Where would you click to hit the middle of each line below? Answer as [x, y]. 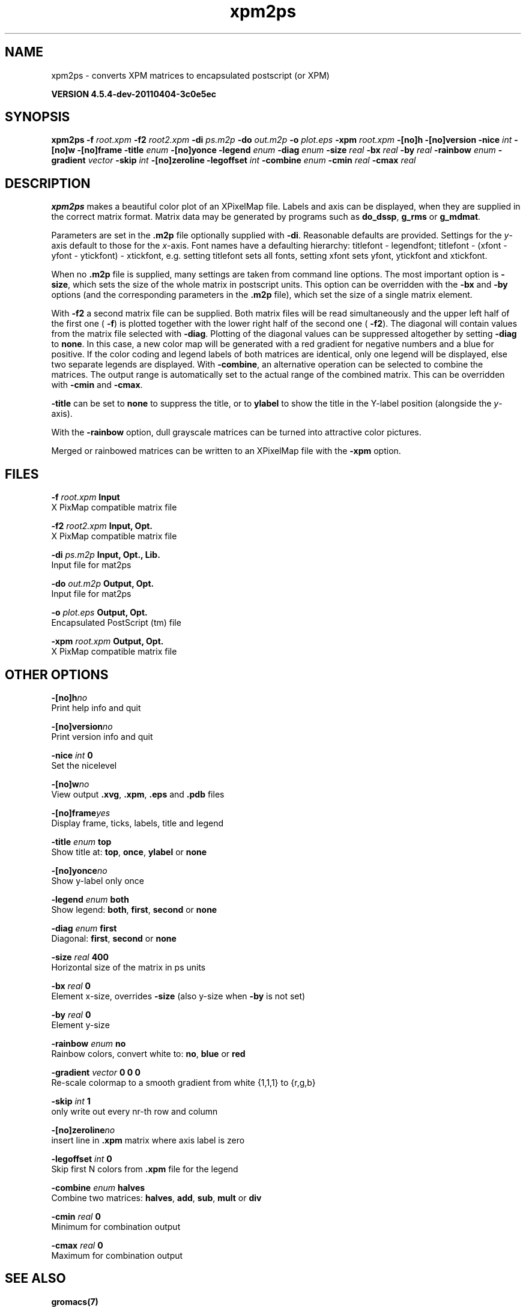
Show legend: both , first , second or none [134, 909]
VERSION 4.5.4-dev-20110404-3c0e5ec [134, 94]
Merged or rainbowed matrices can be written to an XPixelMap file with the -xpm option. [226, 451]
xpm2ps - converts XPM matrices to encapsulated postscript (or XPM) [190, 75]
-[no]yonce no [79, 870]
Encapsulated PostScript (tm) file [116, 623]
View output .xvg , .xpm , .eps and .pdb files [138, 794]
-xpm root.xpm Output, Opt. [107, 641]
